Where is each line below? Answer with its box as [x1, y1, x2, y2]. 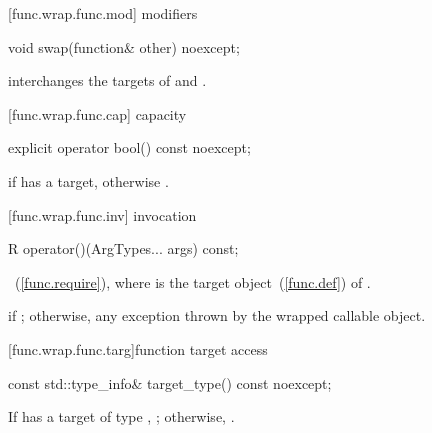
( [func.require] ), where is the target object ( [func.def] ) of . [14, 271, 371, 292]
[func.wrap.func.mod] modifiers [8, 3, 198, 23]
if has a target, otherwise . [8, 170, 169, 191]
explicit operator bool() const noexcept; [8, 137, 251, 158]
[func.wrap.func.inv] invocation [8, 204, 197, 225]
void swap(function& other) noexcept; [8, 36, 240, 57]
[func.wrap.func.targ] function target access [8, 338, 268, 359]
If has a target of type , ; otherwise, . [8, 406, 235, 427]
